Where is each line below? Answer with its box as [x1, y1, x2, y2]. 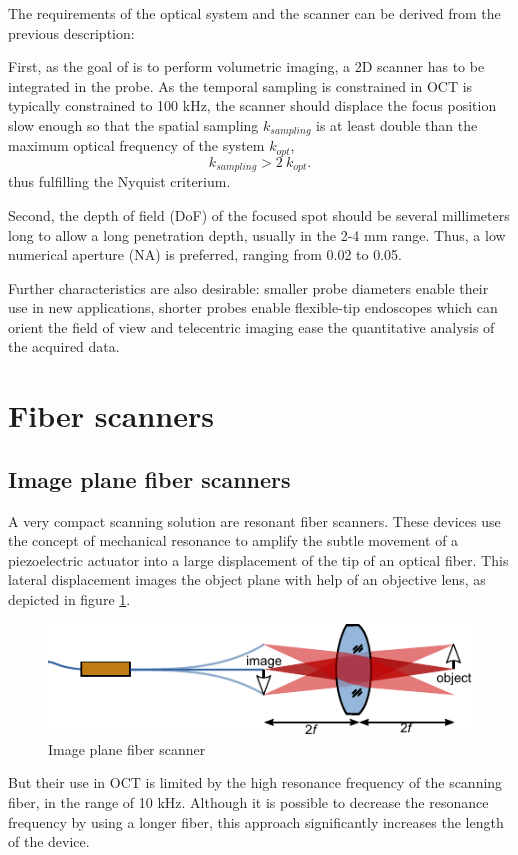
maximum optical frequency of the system [8, 135, 265, 156]
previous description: [8, 22, 135, 43]
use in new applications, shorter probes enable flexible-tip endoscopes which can [8, 297, 498, 318]
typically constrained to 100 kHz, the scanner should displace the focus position [8, 95, 497, 116]
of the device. [8, 831, 90, 852]
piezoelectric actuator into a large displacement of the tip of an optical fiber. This [8, 549, 509, 570]
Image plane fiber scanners [8, 463, 291, 494]
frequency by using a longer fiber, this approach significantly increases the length [8, 811, 504, 832]
